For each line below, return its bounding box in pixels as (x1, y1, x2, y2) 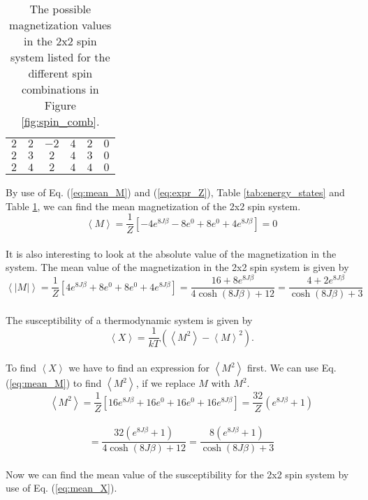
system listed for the (10, 49, 110, 65)
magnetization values (9, 17, 112, 33)
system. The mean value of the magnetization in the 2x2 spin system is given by (6, 260, 349, 274)
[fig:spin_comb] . (21, 113, 100, 129)
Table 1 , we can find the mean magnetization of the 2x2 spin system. (6, 198, 301, 213)
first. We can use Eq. (246, 360, 337, 375)
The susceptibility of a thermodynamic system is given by (6, 312, 253, 327)
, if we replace (135, 376, 196, 390)
